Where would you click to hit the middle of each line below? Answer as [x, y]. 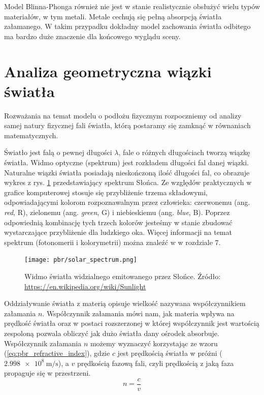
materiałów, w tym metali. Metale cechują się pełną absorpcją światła [113, 16]
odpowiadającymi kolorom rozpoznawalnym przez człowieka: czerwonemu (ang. [127, 202]
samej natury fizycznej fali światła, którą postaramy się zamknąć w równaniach [127, 125]
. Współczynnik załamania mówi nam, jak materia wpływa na [138, 313]
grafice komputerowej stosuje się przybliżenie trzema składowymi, [106, 192]
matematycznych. [31, 135]
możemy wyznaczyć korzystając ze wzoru [154, 343]
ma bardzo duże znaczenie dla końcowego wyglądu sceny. [92, 36]
